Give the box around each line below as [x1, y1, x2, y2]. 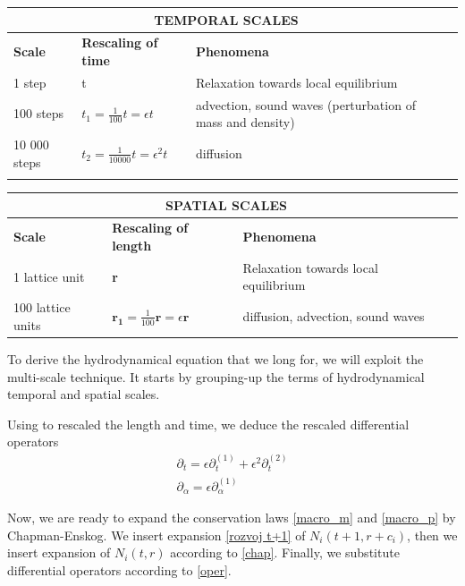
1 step [13, 72, 46, 91]
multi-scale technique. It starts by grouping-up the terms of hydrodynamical [7, 367, 425, 386]
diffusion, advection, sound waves [242, 307, 425, 326]
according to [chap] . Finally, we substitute [170, 543, 400, 562]
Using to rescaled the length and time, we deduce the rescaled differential [7, 414, 410, 433]
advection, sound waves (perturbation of [195, 95, 416, 114]
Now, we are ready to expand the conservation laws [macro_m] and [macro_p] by [7, 508, 456, 527]
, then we [407, 525, 458, 544]
